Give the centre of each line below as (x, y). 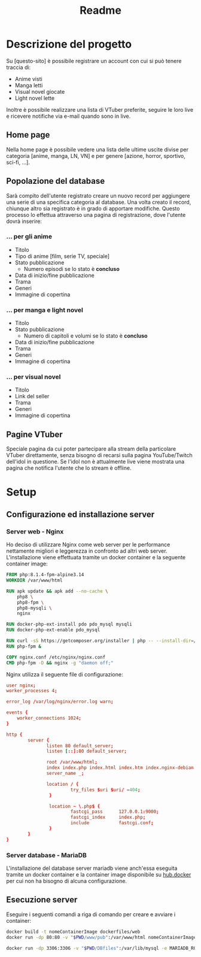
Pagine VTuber (34, 434)
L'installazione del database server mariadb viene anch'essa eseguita (92, 868)
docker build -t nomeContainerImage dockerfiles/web (73, 932)
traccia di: (19, 67)
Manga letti (29, 85)
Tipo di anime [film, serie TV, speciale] (62, 256)
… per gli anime (29, 237)
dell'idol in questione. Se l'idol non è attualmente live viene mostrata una (95, 462)
